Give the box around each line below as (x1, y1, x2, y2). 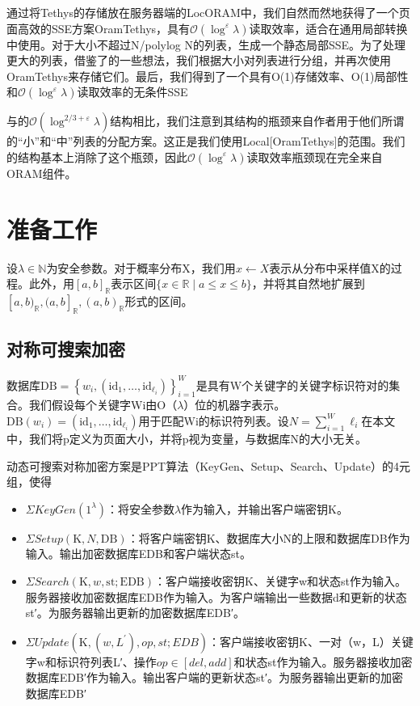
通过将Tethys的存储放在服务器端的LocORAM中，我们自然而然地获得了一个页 (6, 4, 410, 20)
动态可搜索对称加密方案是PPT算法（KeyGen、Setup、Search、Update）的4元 (6, 457, 410, 474)
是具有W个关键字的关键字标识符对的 (195, 376, 389, 393)
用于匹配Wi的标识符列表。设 (138, 412, 289, 429)
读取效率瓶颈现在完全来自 (246, 148, 383, 165)
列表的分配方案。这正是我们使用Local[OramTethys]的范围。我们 (73, 133, 405, 150)
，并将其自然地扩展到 (251, 275, 365, 292)
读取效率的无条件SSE (77, 83, 188, 100)
